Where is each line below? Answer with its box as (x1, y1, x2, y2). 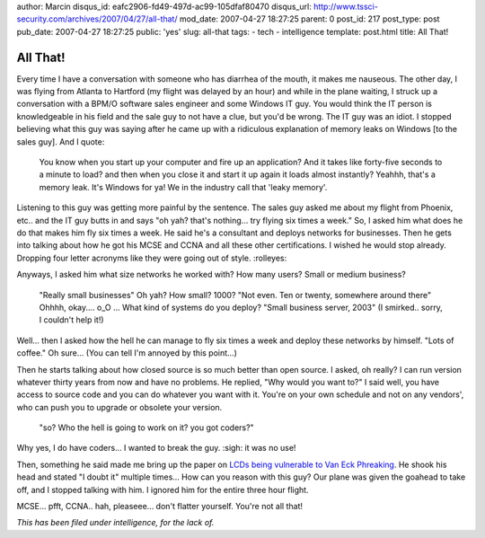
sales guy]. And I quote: (16, 136, 105, 147)
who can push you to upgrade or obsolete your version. (16, 401, 223, 412)
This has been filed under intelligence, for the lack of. (16, 517, 215, 528)
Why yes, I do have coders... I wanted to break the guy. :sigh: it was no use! (16, 443, 296, 454)
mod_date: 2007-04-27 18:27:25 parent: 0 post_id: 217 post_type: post (179, 13, 440, 24)
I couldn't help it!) (39, 314, 104, 325)
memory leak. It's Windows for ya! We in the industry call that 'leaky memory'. (39, 181, 328, 192)
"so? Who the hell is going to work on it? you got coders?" (39, 422, 255, 433)
